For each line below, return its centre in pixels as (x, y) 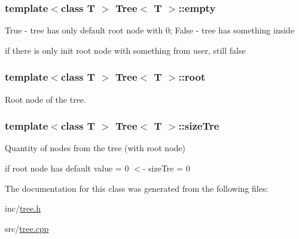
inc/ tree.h (23, 208)
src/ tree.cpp (27, 228)
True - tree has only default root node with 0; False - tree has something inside (150, 30)
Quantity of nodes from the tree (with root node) (95, 148)
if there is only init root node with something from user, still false (125, 50)
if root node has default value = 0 (67, 168)
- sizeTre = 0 (166, 168)
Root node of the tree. (45, 99)
